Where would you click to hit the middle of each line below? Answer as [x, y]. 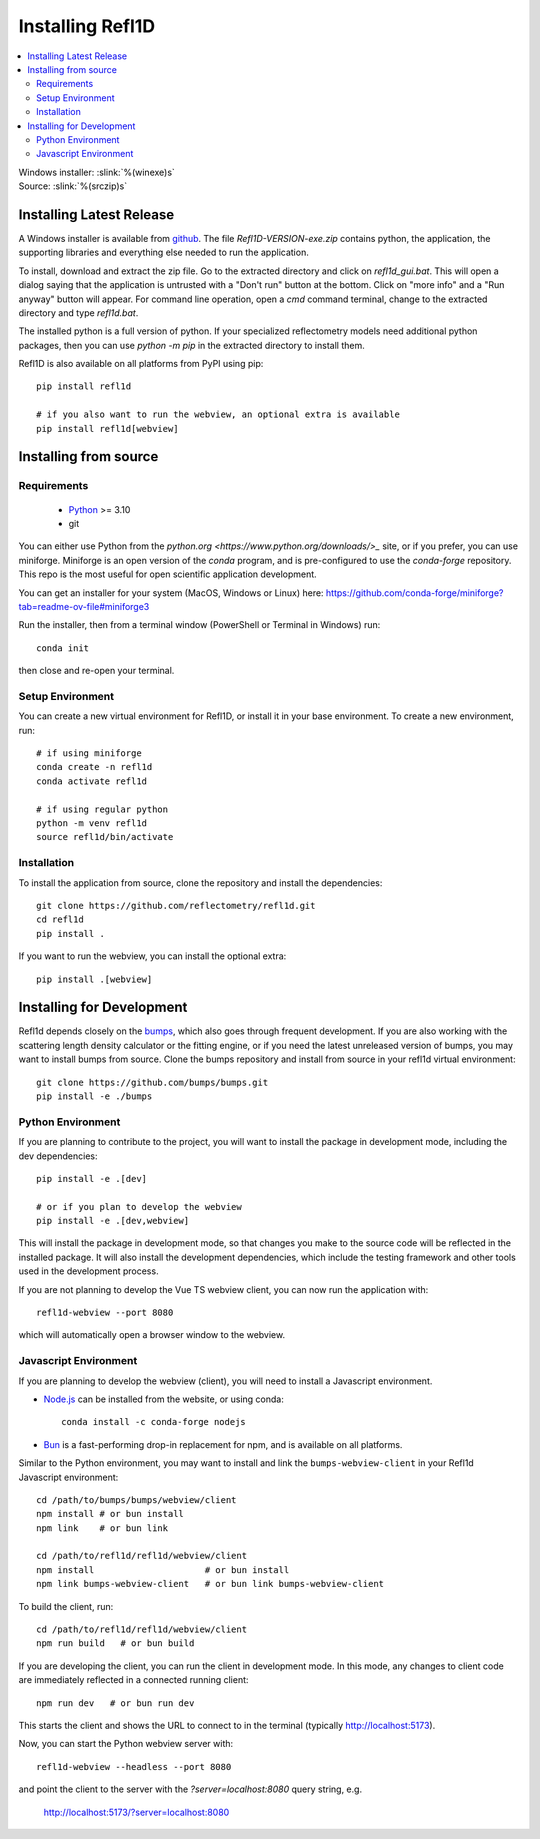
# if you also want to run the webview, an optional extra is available [218, 414]
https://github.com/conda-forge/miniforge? [414, 592]
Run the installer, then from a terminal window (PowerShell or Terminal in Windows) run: [199, 625]
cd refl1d [60, 919]
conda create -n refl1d [94, 767]
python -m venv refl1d [92, 823]
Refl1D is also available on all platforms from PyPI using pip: [141, 364]
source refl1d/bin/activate [105, 837]
